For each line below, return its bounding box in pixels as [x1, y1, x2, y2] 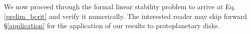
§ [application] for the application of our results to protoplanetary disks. [4, 20, 220, 31]
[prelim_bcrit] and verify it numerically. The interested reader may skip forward [4, 11, 247, 21]
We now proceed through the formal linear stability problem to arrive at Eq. [4, 1, 236, 11]
